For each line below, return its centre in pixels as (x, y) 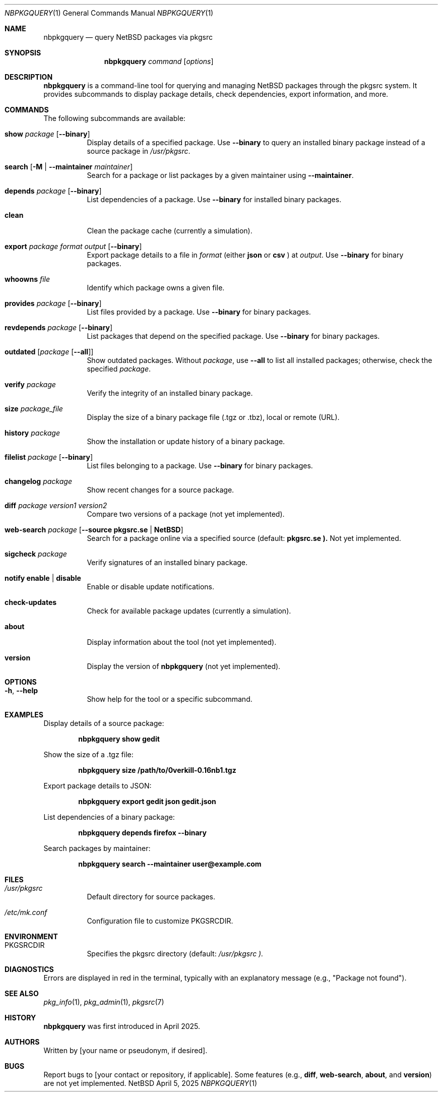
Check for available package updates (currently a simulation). (189, 611)
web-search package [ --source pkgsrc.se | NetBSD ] (94, 530)
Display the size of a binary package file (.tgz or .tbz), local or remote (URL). (213, 417)
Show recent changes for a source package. (161, 490)
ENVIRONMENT (31, 936)
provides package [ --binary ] (53, 303)
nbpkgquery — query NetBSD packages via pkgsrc (128, 37)
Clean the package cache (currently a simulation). (170, 231)
